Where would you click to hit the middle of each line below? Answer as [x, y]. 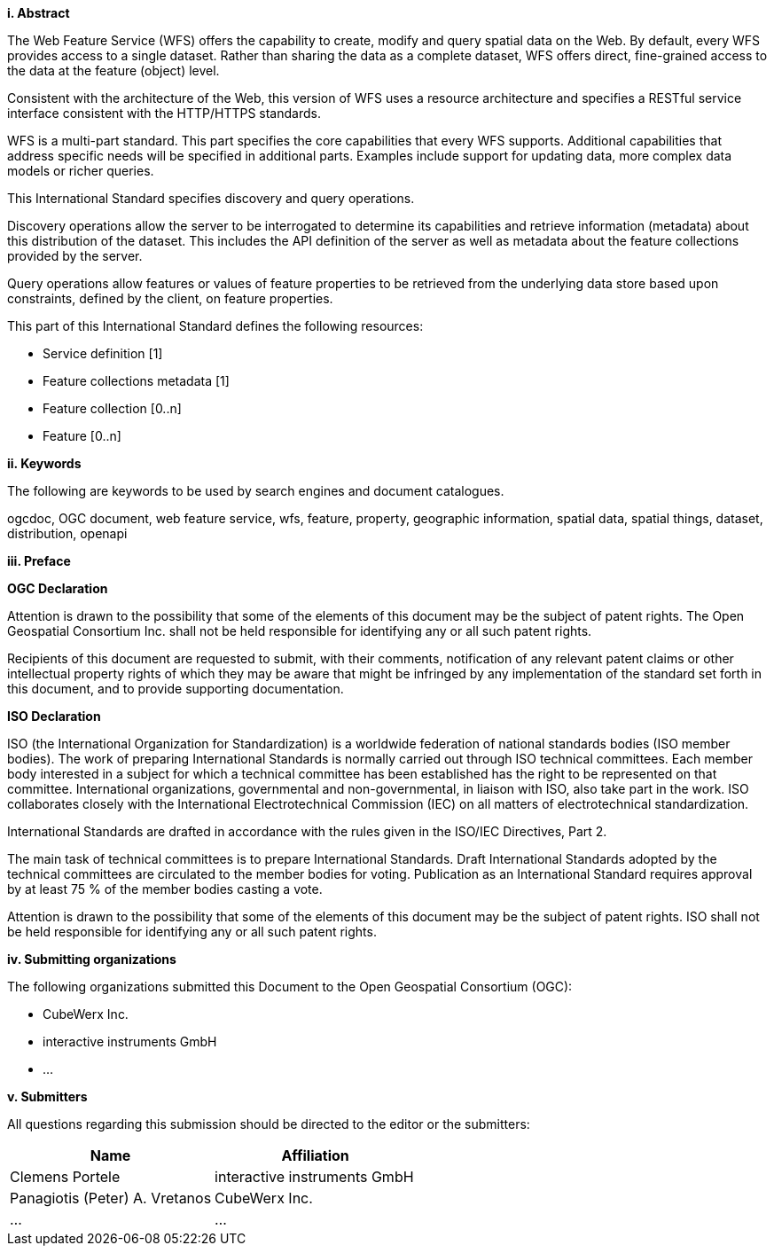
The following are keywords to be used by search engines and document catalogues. [256, 491]
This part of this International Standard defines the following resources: [215, 326]
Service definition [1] [103, 353]
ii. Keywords [44, 463]
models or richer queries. [81, 171]
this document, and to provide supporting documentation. [176, 689]
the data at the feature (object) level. [113, 70]
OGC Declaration [58, 588]
